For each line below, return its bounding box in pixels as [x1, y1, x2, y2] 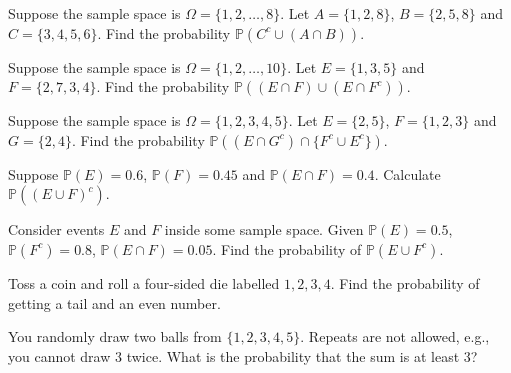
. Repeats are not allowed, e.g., [300, 326, 490, 347]
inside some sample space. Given [164, 219, 364, 240]
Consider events [8, 219, 105, 240]
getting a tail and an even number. [8, 292, 221, 313]
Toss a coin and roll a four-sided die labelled [8, 272, 280, 293]
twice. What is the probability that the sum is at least [126, 345, 460, 366]
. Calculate [374, 163, 441, 184]
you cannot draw [8, 345, 111, 366]
